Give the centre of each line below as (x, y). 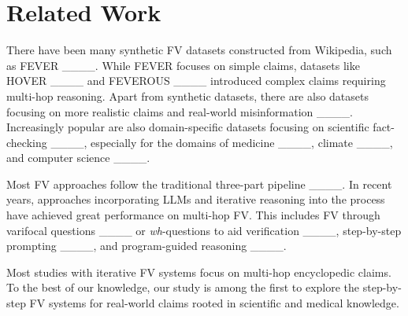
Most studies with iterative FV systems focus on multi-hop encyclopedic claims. (199, 272)
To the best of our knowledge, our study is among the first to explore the (183, 287)
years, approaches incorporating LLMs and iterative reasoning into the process (196, 199)
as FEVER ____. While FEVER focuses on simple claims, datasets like (183, 65)
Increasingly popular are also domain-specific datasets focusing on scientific (188, 127)
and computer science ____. (78, 158)
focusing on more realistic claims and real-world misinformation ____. (180, 111)
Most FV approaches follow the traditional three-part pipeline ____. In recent (199, 184)
